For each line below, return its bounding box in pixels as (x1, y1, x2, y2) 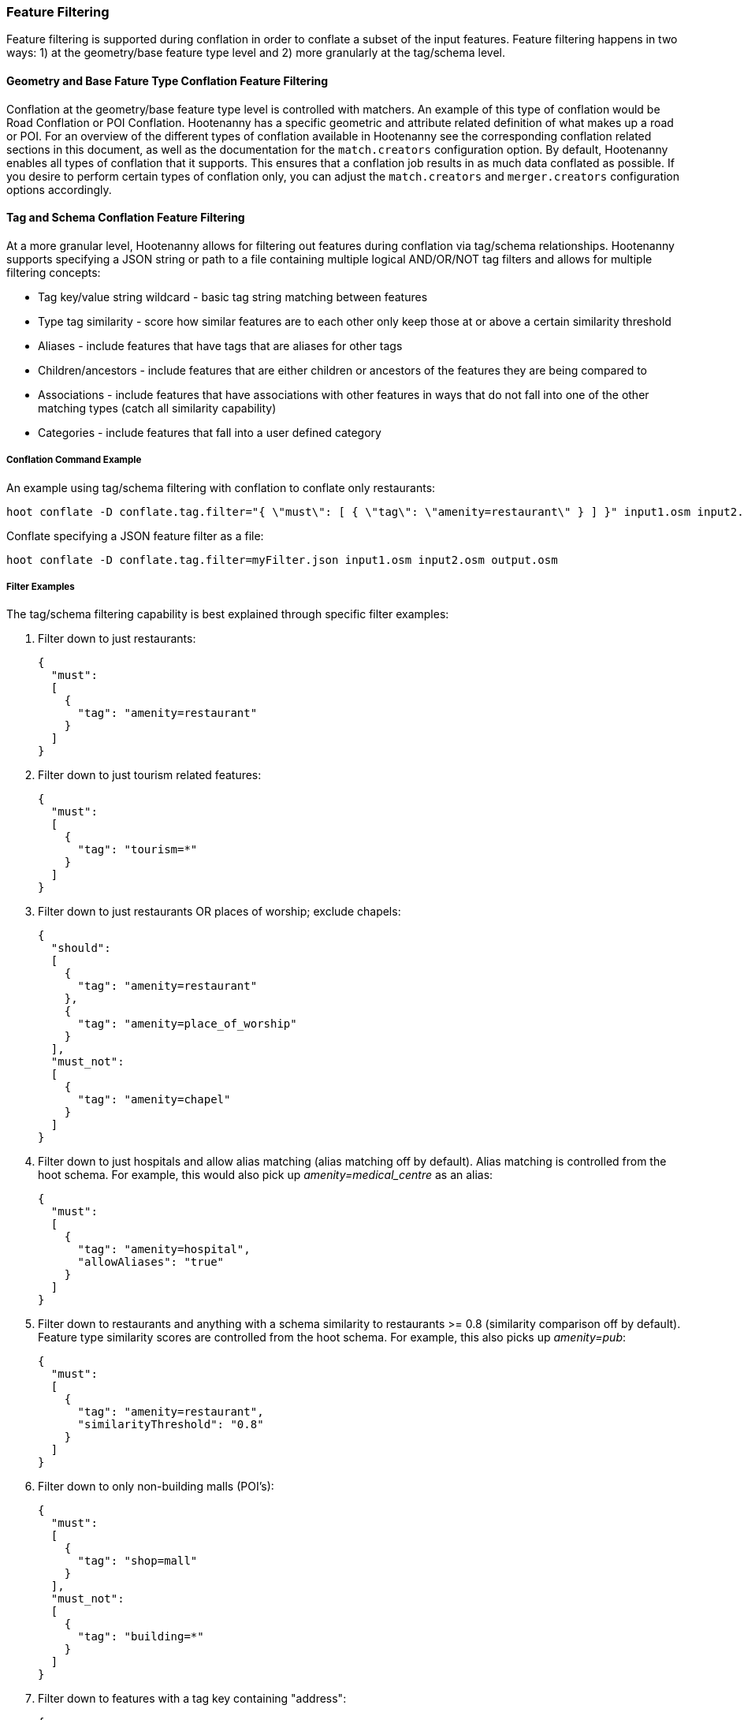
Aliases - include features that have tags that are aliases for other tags (38, 338, 403, 353)
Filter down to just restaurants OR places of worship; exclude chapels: (38, 905, 401, 919)
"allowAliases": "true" (77, 1255, 225, 1269)
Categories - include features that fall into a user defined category (38, 425, 381, 439)
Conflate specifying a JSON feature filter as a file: (6, 528, 264, 543)
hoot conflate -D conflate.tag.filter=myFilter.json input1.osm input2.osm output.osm (6, 553, 558, 566)
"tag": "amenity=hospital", (77, 1243, 251, 1256)
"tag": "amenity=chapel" (77, 1093, 231, 1106)
